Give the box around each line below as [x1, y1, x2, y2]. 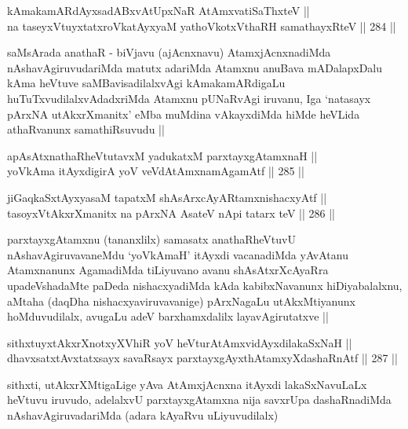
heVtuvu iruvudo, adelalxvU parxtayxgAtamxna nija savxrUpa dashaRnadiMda [7, 391, 392, 408]
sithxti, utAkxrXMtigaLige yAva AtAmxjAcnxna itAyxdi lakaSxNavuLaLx [7, 376, 367, 392]
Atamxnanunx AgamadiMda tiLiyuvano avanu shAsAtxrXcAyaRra [7, 262, 329, 278]
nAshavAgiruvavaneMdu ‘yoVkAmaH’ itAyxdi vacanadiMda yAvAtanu [7, 246, 348, 262]
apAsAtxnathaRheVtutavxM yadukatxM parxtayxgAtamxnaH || [7, 147, 318, 163]
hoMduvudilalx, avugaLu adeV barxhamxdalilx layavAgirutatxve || [7, 308, 329, 324]
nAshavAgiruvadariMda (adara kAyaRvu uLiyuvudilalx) [7, 407, 279, 423]
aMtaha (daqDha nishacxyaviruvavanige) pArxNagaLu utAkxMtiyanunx [7, 292, 355, 309]
